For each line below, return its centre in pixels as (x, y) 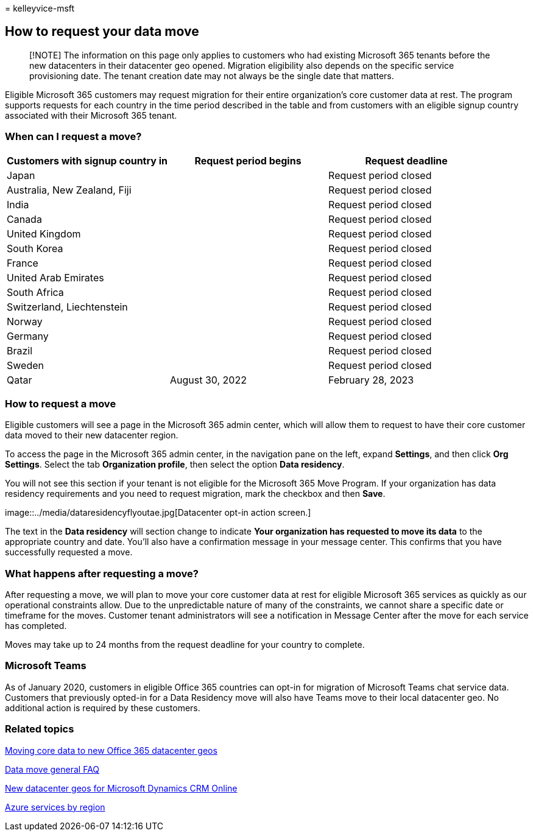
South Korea (35, 248)
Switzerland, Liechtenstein (67, 307)
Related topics (40, 729)
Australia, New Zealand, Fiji (69, 190)
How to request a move (61, 403)
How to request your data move (102, 32)
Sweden (25, 365)
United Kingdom (44, 234)
